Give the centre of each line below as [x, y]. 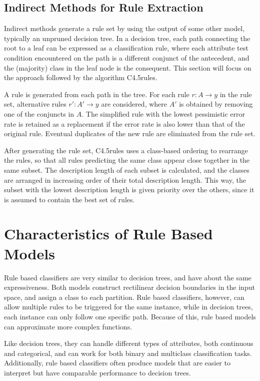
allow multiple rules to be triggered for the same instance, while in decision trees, [128, 307]
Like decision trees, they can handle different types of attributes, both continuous [129, 343]
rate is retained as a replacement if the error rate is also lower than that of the [124, 123]
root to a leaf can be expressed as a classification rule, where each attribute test [126, 48]
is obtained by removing [216, 104]
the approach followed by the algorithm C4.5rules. [81, 77]
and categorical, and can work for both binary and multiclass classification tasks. [128, 353]
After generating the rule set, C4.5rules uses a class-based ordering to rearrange [126, 150]
